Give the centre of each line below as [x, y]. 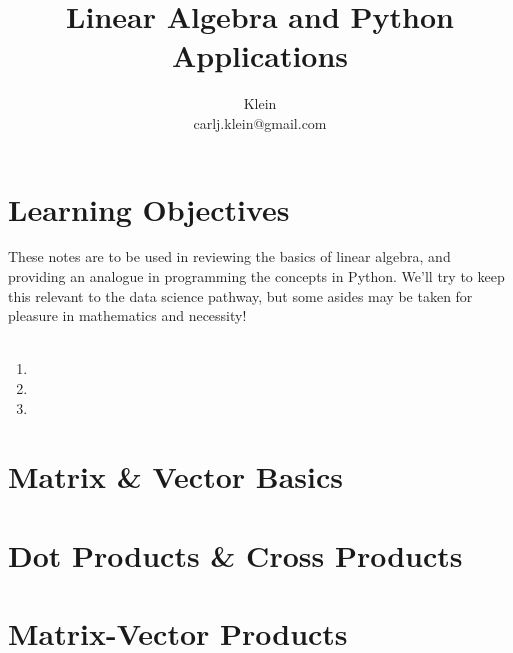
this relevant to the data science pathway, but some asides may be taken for [240, 295]
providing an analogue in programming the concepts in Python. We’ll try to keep [256, 276]
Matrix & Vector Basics [175, 476]
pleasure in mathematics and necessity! [127, 315]
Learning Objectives [149, 208]
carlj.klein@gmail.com [260, 122]
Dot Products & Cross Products [235, 554]
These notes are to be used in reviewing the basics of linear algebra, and [229, 256]
